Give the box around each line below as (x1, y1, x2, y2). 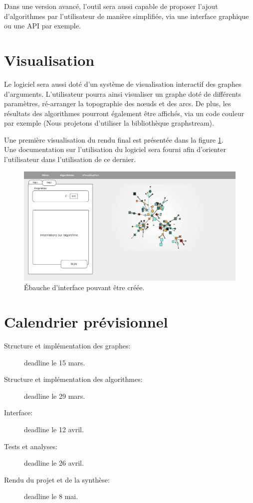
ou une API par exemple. (4, 20, 81, 31)
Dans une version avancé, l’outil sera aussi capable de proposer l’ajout (4, 1, 218, 11)
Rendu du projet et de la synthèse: (4, 474, 110, 485)
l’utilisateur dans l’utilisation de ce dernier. (4, 154, 136, 165)
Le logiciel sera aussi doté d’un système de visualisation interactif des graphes (4, 78, 242, 89)
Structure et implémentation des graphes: (4, 340, 131, 350)
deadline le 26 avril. (24, 458, 84, 468)
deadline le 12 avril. (24, 424, 84, 434)
